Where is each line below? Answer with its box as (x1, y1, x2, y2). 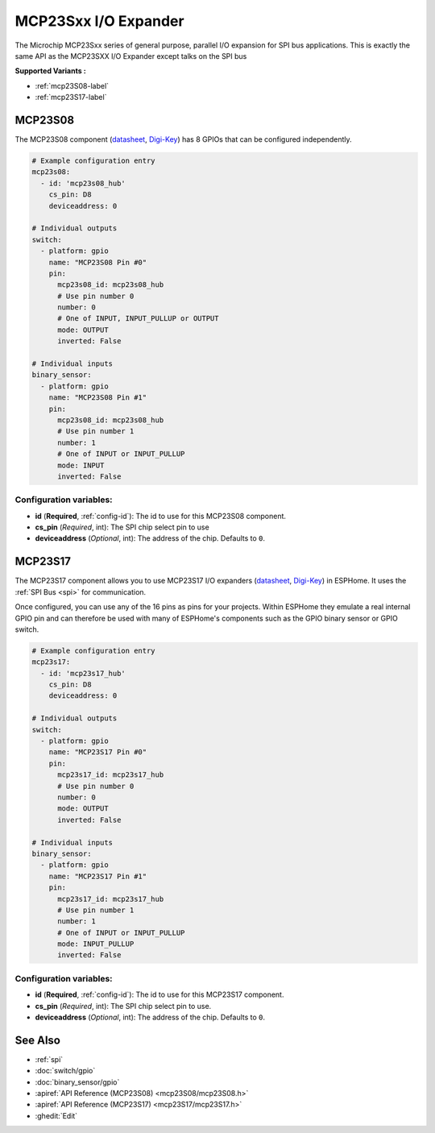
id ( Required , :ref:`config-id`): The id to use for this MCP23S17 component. (35, 990, 284, 999)
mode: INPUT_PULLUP (57, 940, 135, 948)
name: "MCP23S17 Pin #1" (48, 871, 147, 881)
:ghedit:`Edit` (35, 1110, 78, 1120)
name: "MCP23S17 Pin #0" (48, 748, 147, 757)
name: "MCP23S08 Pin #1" (48, 393, 147, 402)
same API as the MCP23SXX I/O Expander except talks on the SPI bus (14, 51, 247, 60)
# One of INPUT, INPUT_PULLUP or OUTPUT (57, 314, 219, 323)
